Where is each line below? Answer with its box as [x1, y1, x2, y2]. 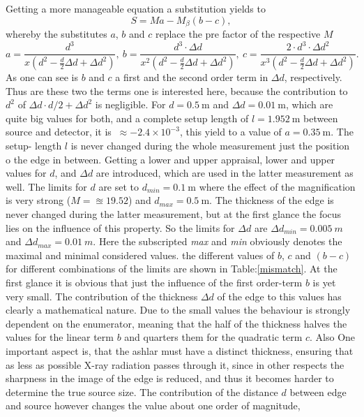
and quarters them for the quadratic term [124, 330, 303, 344]
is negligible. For [95, 97, 166, 112]
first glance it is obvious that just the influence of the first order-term [6, 275, 303, 289]
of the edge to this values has [217, 288, 342, 303]
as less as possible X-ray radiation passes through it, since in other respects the [6, 357, 344, 372]
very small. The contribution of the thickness [6, 288, 198, 303]
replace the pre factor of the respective [155, 27, 321, 41]
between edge [289, 384, 347, 399]
